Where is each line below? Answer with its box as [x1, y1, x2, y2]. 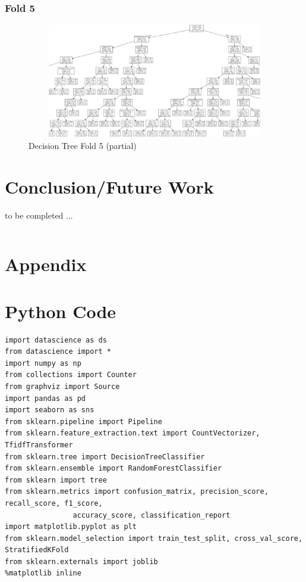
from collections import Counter [5, 371, 137, 379]
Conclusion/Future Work [5, 174, 214, 198]
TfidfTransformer [5, 440, 73, 449]
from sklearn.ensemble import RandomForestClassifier [5, 464, 222, 473]
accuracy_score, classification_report [72, 511, 231, 519]
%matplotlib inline [5, 569, 81, 578]
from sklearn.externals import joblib [5, 557, 158, 566]
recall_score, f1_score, [5, 499, 103, 508]
